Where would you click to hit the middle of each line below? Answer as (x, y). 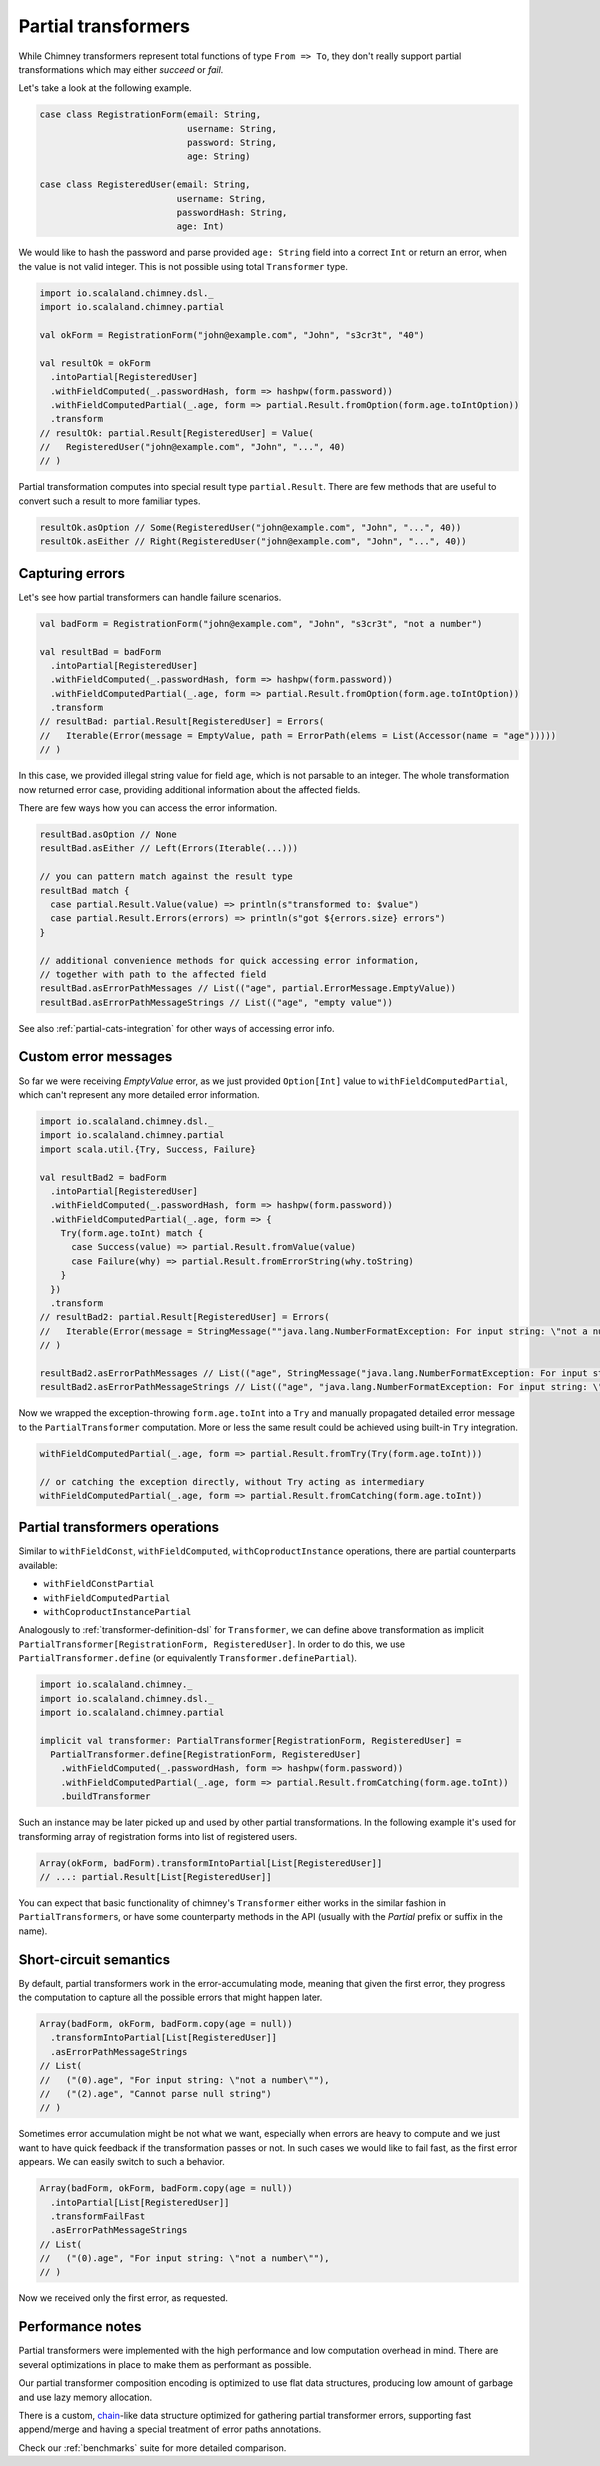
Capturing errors (71, 573)
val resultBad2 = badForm (103, 1177)
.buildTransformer (105, 1796)
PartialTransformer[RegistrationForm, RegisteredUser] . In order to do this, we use (212, 1644)
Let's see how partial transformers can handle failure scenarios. (150, 597)
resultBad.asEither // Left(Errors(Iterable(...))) (169, 848)
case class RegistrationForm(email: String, (150, 114)
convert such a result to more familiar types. (109, 501)
